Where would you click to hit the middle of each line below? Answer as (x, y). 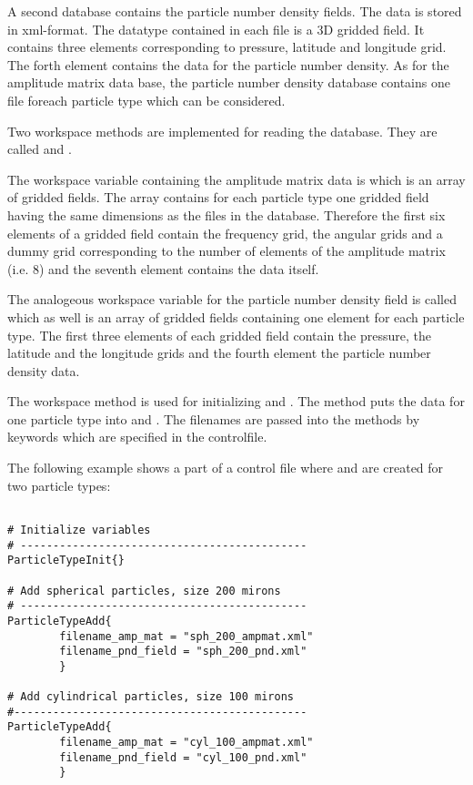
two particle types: (59, 485)
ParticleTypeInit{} (66, 561)
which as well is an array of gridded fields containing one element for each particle (236, 316)
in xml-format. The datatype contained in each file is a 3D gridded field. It (216, 29)
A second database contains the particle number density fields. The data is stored (235, 11)
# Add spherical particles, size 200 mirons (144, 591)
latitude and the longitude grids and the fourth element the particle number (219, 353)
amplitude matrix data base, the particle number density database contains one (229, 82)
